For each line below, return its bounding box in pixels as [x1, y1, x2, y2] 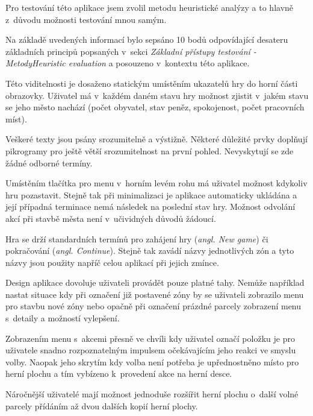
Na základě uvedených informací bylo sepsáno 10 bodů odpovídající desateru [5, 33, 288, 46]
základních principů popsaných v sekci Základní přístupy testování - [5, 45, 256, 57]
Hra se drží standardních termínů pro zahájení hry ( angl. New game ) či [5, 232, 268, 245]
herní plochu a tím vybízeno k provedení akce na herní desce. [5, 367, 232, 380]
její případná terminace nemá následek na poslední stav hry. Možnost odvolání [5, 200, 296, 213]
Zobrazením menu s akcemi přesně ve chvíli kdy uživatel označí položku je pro [5, 332, 295, 344]
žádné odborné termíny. [5, 156, 93, 169]
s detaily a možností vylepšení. [5, 312, 120, 324]
